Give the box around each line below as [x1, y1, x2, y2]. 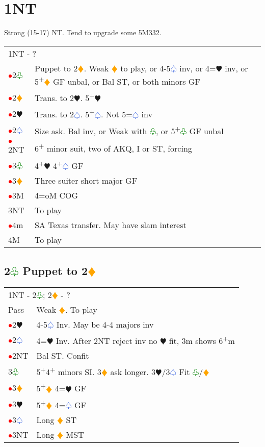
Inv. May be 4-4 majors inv [56, 318, 154, 330]
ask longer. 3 [110, 366, 156, 378]
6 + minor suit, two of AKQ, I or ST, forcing [34, 140, 192, 155]
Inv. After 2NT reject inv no [56, 334, 157, 346]
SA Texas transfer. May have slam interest [34, 219, 187, 231]
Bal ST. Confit [36, 349, 89, 361]
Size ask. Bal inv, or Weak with [34, 125, 147, 137]
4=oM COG [34, 189, 78, 202]
